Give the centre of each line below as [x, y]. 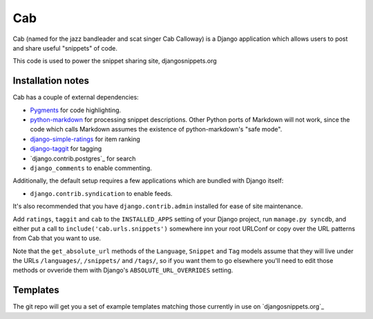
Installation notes [51, 81]
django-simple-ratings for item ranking [85, 139]
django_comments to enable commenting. [91, 168]
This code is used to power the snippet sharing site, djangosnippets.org [115, 61]
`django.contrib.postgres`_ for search [83, 158]
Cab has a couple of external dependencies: [76, 98]
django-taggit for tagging [66, 149]
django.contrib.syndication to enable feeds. [101, 193]
